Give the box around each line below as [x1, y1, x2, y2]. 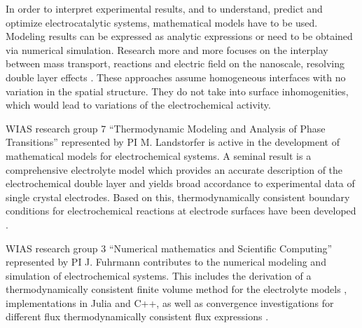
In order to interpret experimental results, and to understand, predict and [6, 1, 323, 15]
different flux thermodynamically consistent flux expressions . [6, 309, 269, 324]
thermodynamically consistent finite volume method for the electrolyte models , [6, 282, 347, 296]
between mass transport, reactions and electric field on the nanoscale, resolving [6, 56, 345, 71]
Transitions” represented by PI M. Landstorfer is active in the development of [6, 135, 340, 149]
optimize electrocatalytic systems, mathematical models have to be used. [6, 15, 318, 29]
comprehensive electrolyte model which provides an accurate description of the [6, 162, 343, 177]
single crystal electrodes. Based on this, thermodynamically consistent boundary [6, 189, 350, 204]
